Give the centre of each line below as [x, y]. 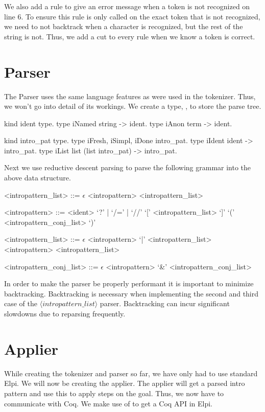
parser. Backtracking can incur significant [165, 303]
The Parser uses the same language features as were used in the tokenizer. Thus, [130, 96]
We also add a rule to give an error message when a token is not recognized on [127, 6]
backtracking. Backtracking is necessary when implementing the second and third [131, 293]
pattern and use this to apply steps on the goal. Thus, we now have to [114, 393]
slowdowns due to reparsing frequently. [65, 313]
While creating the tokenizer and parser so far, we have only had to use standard [131, 373]
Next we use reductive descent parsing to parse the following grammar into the [128, 167]
